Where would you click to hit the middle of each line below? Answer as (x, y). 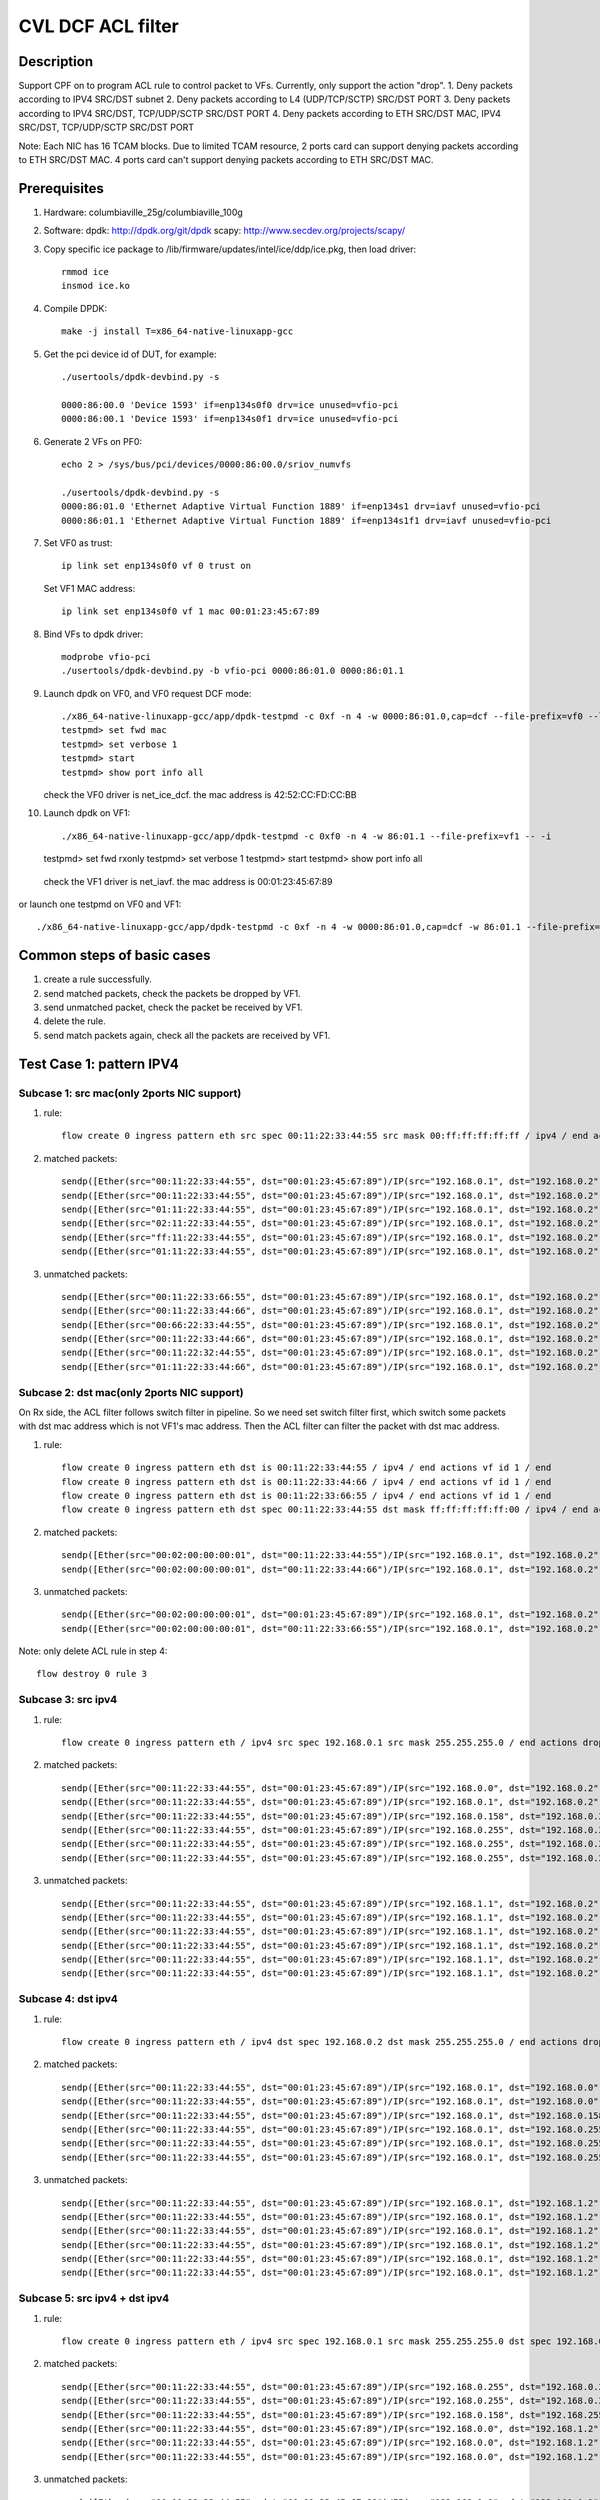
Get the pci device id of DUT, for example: (130, 354)
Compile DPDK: (75, 308)
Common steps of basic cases (114, 955)
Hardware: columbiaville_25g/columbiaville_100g (143, 212)
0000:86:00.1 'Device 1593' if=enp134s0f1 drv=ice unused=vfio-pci (230, 419)
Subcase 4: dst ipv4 (68, 1999)
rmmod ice (85, 272)
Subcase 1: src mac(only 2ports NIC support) (130, 1093)
